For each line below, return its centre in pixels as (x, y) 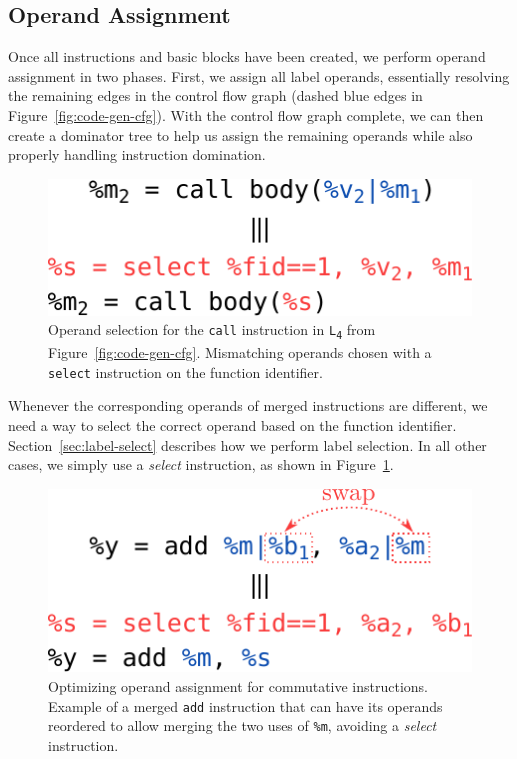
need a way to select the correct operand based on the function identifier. (232, 424)
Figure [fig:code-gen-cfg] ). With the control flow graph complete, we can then (246, 114)
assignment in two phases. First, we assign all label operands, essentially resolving (259, 75)
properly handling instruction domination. (137, 154)
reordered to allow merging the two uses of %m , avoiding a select (242, 725)
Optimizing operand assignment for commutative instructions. (238, 685)
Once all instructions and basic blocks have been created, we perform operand (247, 56)
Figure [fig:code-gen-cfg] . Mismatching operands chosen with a (240, 352)
